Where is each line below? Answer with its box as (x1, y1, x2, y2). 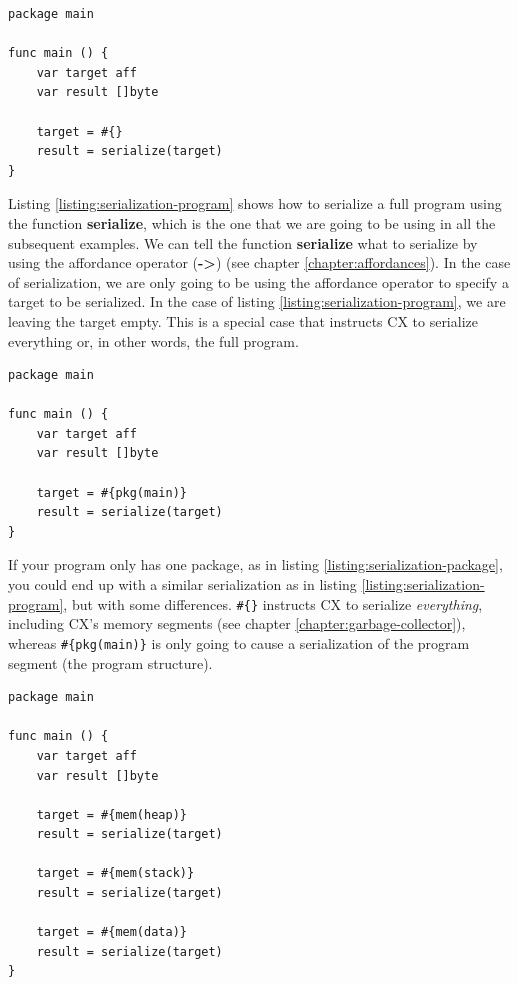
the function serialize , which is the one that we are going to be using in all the (8, 212, 496, 233)
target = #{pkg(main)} (36, 485, 187, 500)
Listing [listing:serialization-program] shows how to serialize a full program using (8, 193, 502, 214)
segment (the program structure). (8, 652, 213, 673)
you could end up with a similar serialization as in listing (8, 574, 357, 595)
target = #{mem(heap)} (36, 807, 187, 822)
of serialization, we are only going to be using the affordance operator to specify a (8, 271, 509, 292)
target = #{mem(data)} (36, 925, 187, 940)
